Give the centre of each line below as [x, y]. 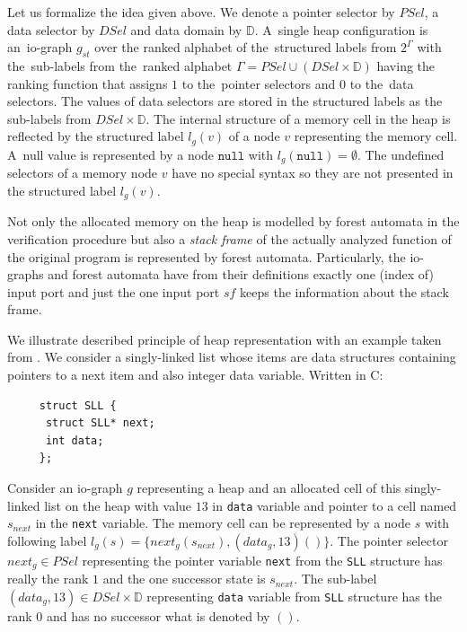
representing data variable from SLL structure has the [294, 596]
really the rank [48, 579]
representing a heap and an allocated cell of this [269, 488]
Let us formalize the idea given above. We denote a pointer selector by [201, 12]
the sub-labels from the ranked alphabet [120, 65]
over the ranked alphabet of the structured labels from [246, 47]
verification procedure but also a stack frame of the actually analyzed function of [229, 238]
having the [406, 65]
